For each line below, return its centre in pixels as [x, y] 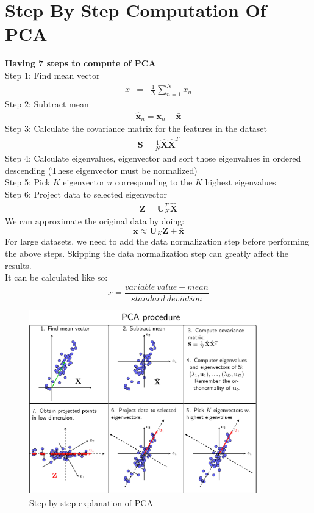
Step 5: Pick [28, 182]
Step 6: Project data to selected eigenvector [86, 194]
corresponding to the [154, 182]
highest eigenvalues [241, 182]
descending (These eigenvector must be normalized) [101, 170]
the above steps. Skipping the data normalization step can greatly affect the [147, 253]
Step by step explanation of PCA [91, 502]
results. [18, 265]
